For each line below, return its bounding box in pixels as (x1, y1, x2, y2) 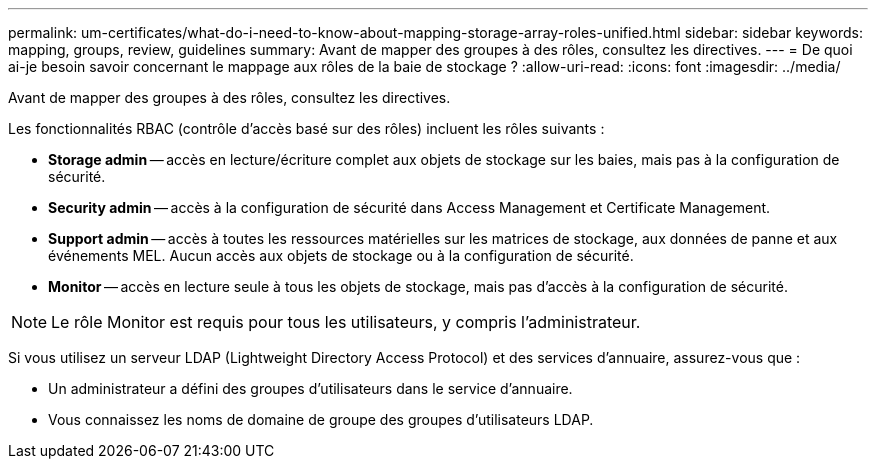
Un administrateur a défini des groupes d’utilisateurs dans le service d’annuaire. (48, 380, 573, 397)
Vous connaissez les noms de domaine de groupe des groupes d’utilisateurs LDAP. (48, 411, 594, 428)
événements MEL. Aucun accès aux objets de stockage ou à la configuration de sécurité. (48, 247, 634, 264)
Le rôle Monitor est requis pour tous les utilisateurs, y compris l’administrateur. (51, 312, 641, 332)
